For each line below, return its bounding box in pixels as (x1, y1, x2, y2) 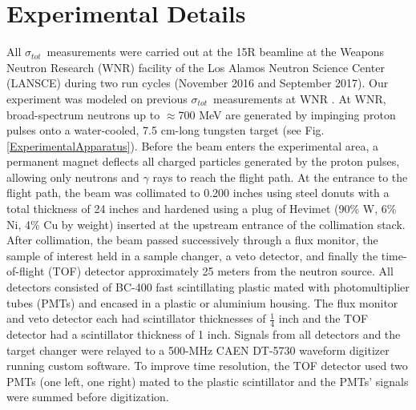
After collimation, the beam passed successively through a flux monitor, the (6, 231, 378, 248)
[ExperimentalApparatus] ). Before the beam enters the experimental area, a (6, 137, 378, 154)
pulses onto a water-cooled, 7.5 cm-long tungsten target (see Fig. (6, 122, 325, 139)
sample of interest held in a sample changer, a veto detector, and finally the (6, 247, 378, 263)
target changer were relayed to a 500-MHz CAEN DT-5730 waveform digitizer (6, 341, 390, 358)
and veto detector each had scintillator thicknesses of (6, 310, 266, 327)
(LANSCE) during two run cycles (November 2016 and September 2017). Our (6, 74, 389, 91)
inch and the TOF (278, 310, 369, 327)
